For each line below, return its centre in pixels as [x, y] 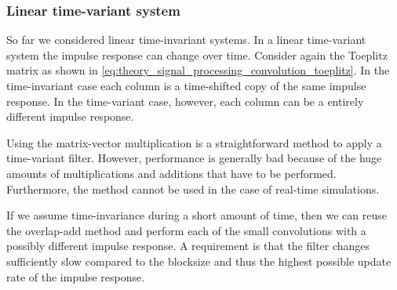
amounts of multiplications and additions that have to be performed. [171, 173]
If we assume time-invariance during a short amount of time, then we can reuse [197, 215]
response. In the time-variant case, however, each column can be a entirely [185, 101]
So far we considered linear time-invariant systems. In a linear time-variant [186, 40]
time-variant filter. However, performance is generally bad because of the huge [194, 158]
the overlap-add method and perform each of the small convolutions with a [186, 230]
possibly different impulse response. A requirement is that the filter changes [188, 246]
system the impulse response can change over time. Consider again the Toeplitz [197, 54]
